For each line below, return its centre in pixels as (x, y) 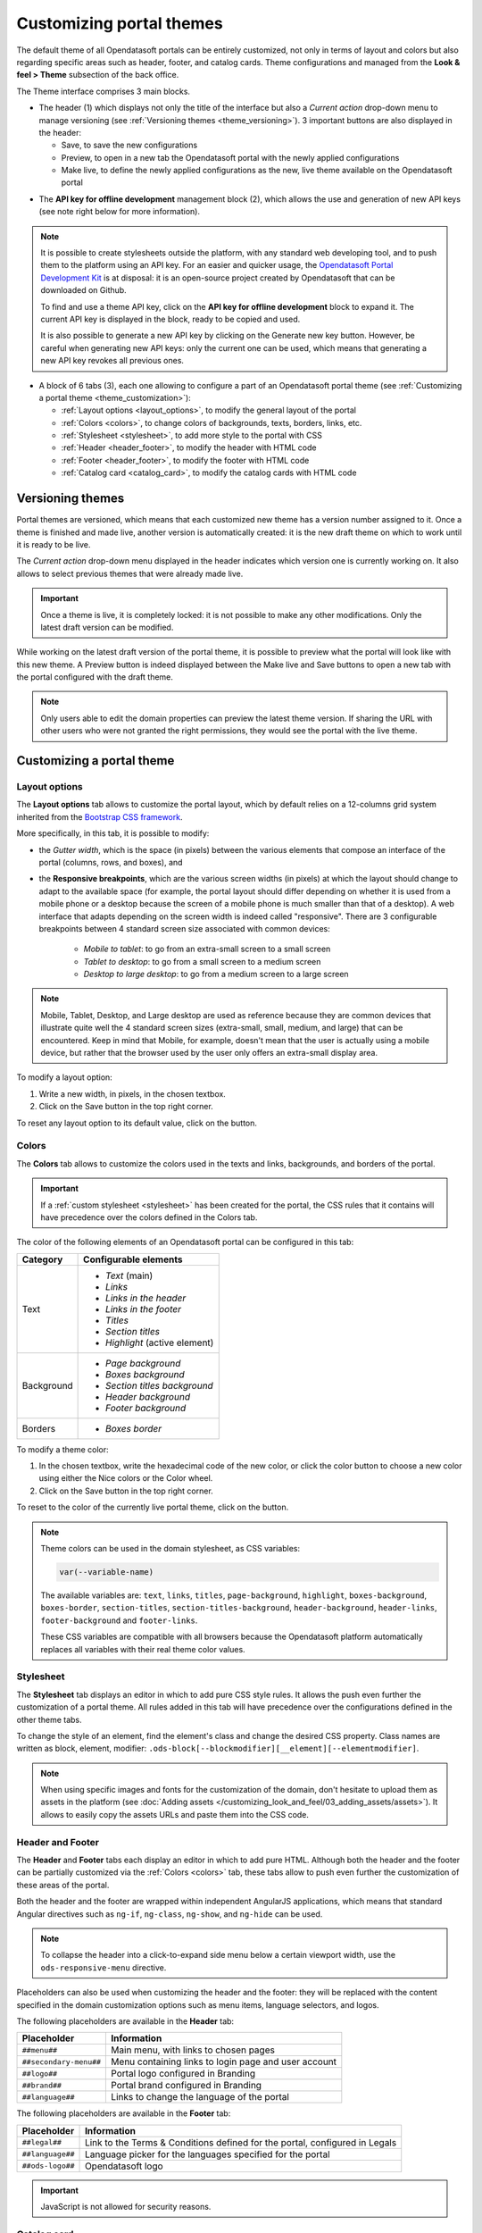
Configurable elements (133, 1259)
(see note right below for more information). (120, 212)
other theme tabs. (49, 1719)
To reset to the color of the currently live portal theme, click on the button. (153, 1507)
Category (42, 1259)
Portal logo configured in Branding (183, 2074)
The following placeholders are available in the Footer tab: (124, 2113)
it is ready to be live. (54, 544)
